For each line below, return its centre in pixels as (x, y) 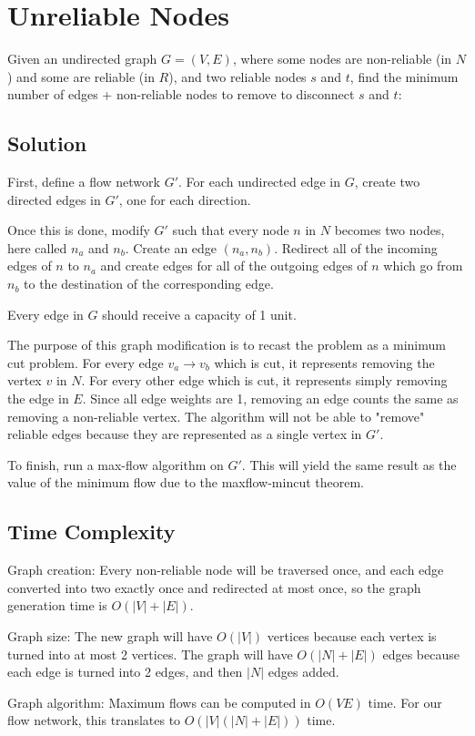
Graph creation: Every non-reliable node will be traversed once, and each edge (226, 570)
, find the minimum (404, 76)
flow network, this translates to (94, 720)
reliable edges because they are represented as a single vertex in (185, 434)
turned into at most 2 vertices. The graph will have (150, 654)
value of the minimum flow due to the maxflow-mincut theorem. (186, 482)
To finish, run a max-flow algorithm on (116, 464)
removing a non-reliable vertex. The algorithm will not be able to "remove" (216, 416)
